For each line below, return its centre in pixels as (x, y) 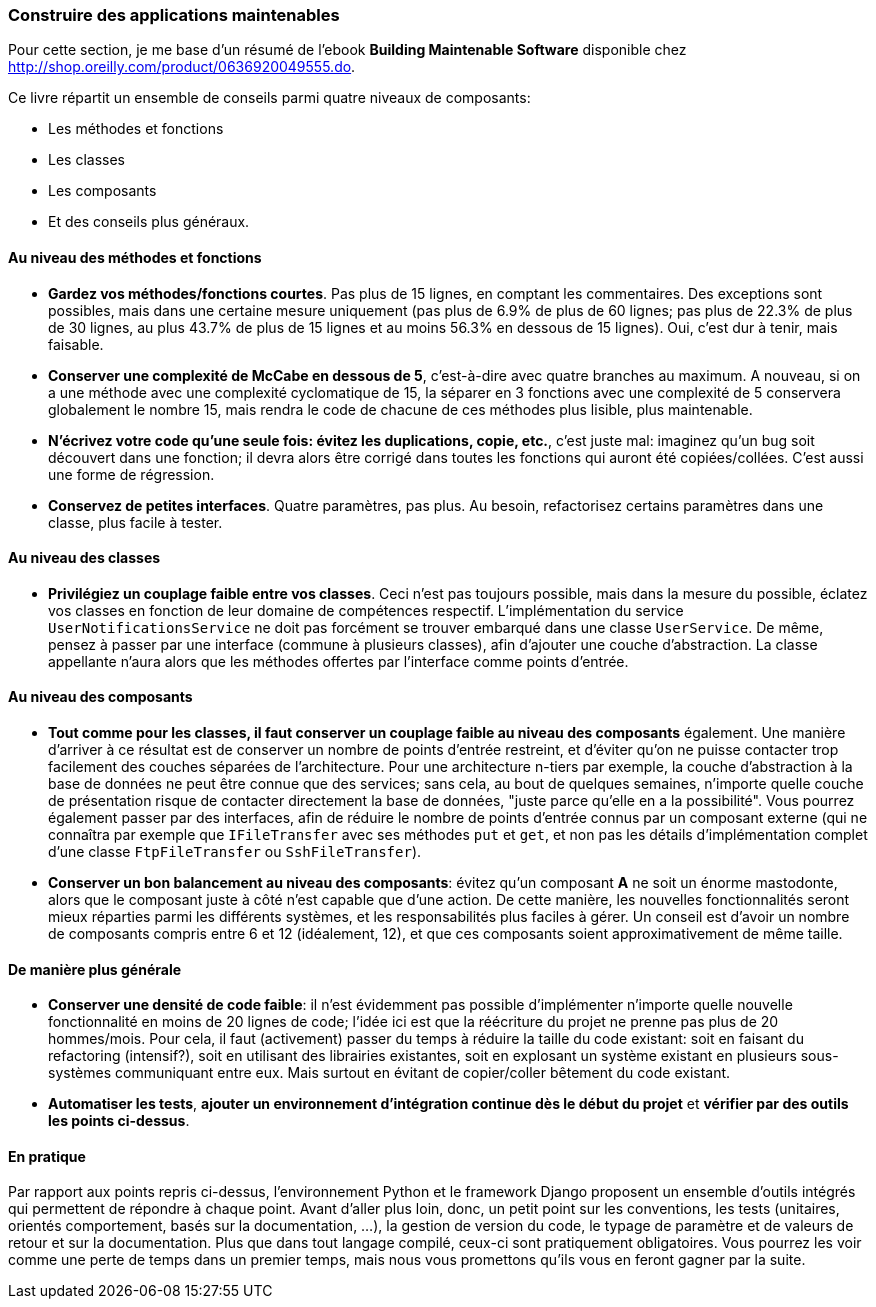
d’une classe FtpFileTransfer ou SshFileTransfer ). (235, 852)
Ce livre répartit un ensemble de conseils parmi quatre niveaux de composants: (269, 98)
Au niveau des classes (84, 558)
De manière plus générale (95, 969)
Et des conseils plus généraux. (149, 222)
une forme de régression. (131, 474)
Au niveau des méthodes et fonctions (135, 257)
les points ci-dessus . (119, 1121)
